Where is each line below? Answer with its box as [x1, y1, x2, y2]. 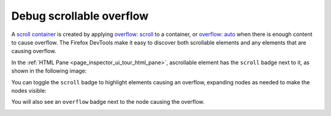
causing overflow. [11, 48, 56, 55]
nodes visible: [11, 87, 47, 94]
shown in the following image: [11, 67, 87, 74]
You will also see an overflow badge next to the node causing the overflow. [11, 98, 205, 106]
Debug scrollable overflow [11, 9, 149, 23]
